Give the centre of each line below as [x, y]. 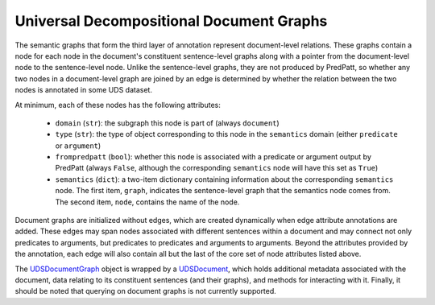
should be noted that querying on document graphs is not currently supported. [146, 291]
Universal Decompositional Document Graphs [171, 21]
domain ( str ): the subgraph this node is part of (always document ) [167, 123]
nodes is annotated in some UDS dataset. [84, 90]
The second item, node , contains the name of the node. [147, 202]
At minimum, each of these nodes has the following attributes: [118, 105]
